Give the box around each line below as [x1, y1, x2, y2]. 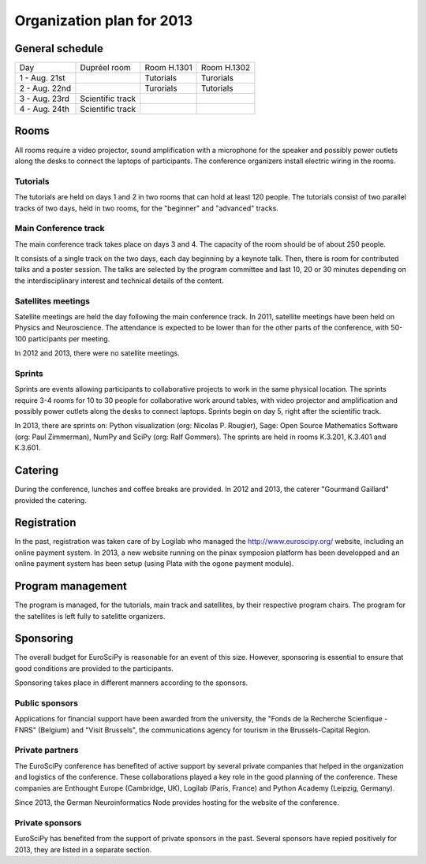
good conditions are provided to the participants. [14, 663, 174, 673]
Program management [14, 579, 128, 593]
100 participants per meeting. [14, 333, 110, 343]
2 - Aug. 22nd [19, 83, 72, 94]
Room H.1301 [144, 62, 192, 73]
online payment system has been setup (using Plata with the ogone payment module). [14, 559, 294, 568]
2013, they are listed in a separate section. [14, 844, 152, 855]
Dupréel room [80, 62, 132, 73]
